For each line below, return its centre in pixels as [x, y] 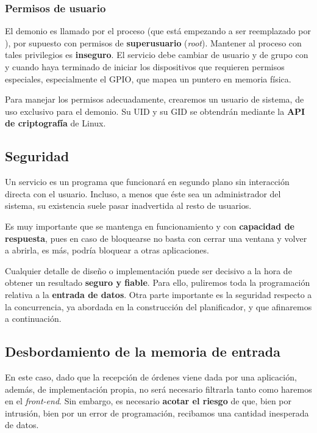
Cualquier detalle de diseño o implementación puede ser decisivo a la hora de [148, 270]
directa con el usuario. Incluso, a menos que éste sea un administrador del [143, 193]
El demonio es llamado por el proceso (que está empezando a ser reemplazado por [158, 31]
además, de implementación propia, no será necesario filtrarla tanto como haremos [158, 389]
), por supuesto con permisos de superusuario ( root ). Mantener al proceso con [153, 42]
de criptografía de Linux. [55, 123]
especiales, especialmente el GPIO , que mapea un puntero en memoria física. [148, 78]
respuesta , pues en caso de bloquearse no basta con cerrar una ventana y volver [156, 238]
